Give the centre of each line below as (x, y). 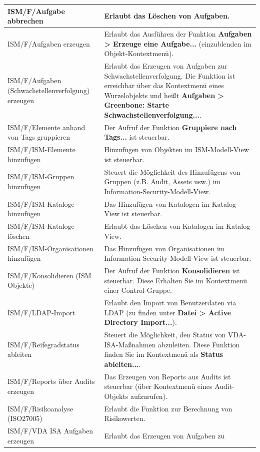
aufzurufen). (149, 396)
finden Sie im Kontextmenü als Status (163, 354)
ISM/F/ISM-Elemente (41, 149)
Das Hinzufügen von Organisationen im (164, 248)
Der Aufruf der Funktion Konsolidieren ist (172, 270)
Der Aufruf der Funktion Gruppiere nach (170, 127)
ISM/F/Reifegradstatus (43, 344)
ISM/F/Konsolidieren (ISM (49, 275)
